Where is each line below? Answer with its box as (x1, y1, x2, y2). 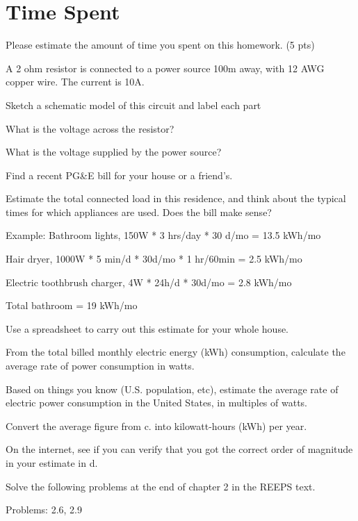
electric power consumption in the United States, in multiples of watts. (6, 395, 307, 410)
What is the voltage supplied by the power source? (6, 144, 222, 159)
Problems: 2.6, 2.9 (6, 502, 82, 517)
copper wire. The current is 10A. (6, 74, 145, 89)
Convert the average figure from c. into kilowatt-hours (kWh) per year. (6, 418, 307, 433)
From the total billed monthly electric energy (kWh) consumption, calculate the (6, 345, 345, 359)
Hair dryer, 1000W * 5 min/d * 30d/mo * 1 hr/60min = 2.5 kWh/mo (6, 251, 302, 266)
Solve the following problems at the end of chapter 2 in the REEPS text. (6, 479, 316, 493)
